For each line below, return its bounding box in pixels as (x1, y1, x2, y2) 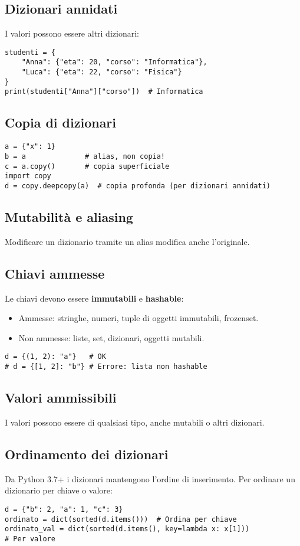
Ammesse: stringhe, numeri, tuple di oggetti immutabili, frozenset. (18, 312, 259, 324)
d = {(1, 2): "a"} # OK (5, 352, 106, 361)
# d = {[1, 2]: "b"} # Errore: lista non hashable (5, 362, 207, 371)
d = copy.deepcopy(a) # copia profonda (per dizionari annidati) (5, 181, 271, 190)
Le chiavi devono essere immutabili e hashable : (5, 292, 184, 304)
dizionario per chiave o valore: (5, 484, 113, 496)
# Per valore (5, 534, 55, 543)
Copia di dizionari (5, 113, 117, 132)
